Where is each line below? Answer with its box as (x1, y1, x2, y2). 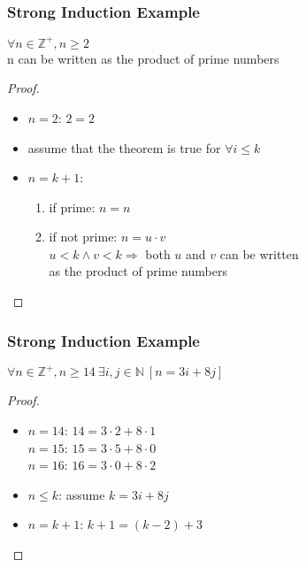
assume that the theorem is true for (27, 138, 221, 157)
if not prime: (49, 227, 118, 246)
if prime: (49, 197, 96, 216)
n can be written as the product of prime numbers (7, 49, 279, 67)
